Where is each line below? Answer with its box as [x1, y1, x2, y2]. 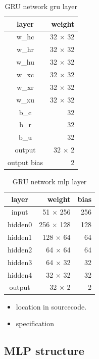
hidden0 [8, 219, 32, 230]
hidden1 [8, 232, 32, 242]
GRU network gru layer [5, 1, 77, 11]
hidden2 [8, 244, 32, 254]
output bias [8, 157, 43, 167]
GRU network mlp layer [12, 176, 87, 186]
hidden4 [8, 269, 32, 280]
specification [16, 318, 54, 329]
